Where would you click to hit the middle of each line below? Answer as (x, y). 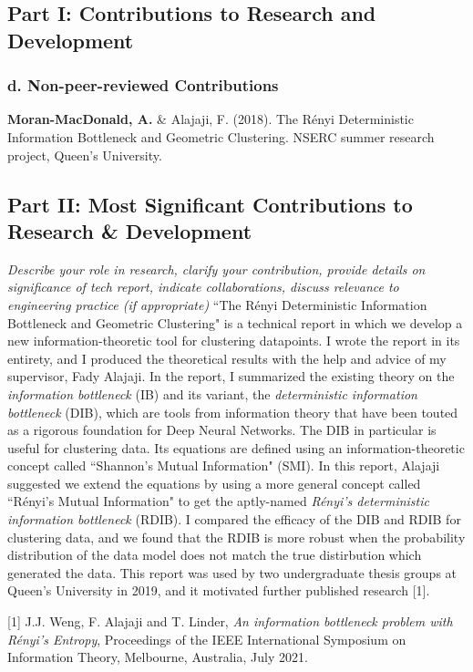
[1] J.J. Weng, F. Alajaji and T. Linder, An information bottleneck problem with (230, 621)
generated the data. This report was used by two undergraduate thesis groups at (232, 572)
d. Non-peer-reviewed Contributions (143, 85)
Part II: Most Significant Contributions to (210, 204)
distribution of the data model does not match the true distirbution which (215, 555)
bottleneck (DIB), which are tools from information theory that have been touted (233, 412)
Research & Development (130, 230)
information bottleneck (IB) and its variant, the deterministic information (212, 393)
